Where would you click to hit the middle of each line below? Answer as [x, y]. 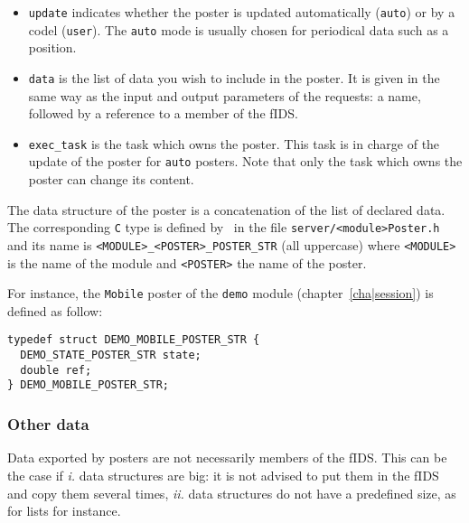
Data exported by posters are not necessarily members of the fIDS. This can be [227, 458]
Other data [48, 424]
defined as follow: [55, 310]
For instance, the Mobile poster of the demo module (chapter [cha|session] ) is [220, 293]
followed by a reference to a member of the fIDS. [163, 113]
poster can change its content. [111, 179]
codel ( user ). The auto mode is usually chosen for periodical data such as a [239, 29]
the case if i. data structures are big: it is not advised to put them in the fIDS [223, 475]
